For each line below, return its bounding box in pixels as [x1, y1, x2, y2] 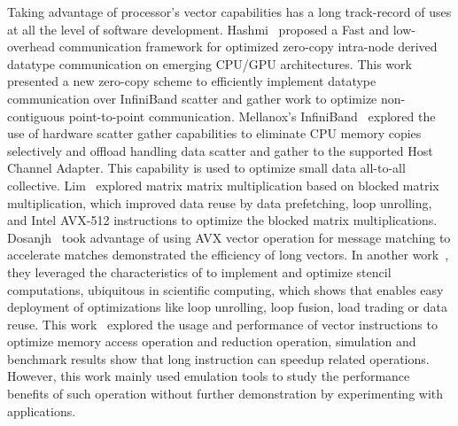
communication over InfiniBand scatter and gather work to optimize [7, 89, 377, 107]
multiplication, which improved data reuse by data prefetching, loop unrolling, [7, 193, 432, 212]
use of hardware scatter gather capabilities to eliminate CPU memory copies [7, 124, 422, 143]
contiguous [7, 106, 66, 125]
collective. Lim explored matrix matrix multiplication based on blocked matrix [7, 175, 439, 194]
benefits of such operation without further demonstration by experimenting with [7, 384, 444, 403]
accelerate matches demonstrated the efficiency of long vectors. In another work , [7, 245, 449, 264]
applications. [7, 401, 76, 420]
